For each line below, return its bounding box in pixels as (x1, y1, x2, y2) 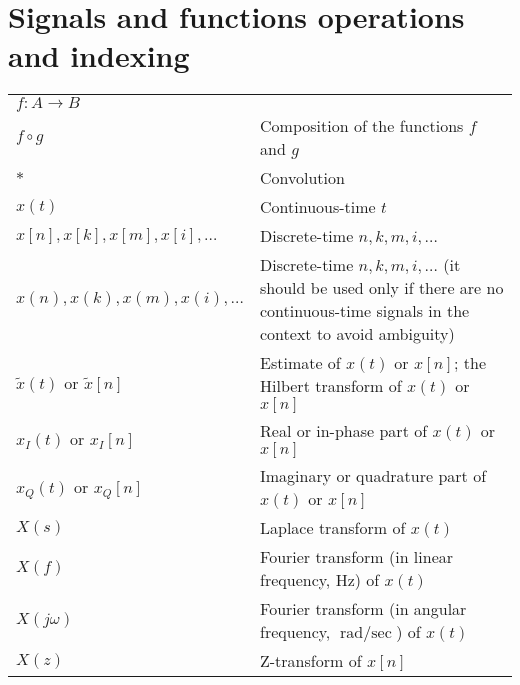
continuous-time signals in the (260, 299, 470, 323)
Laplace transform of (260, 516, 406, 540)
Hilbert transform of (260, 374, 402, 398)
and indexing (8, 35, 190, 76)
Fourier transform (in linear (260, 545, 454, 569)
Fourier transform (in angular (260, 597, 467, 621)
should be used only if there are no (260, 276, 504, 300)
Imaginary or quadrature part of (260, 464, 487, 488)
